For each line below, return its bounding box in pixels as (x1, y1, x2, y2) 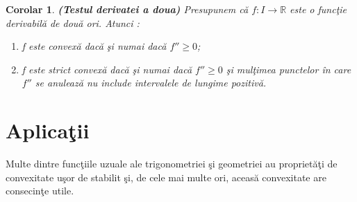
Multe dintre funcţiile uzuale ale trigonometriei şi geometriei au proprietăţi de (6, 156, 338, 171)
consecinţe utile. (6, 183, 74, 198)
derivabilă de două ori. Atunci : (6, 15, 140, 30)
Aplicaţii (6, 116, 90, 145)
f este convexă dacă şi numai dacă (22, 39, 167, 53)
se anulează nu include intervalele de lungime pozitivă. (35, 75, 267, 90)
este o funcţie (290, 2, 347, 16)
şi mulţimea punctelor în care (226, 62, 351, 76)
